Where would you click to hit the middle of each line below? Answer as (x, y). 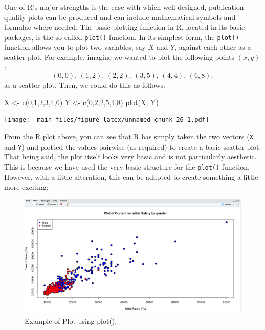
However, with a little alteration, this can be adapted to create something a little (131, 177)
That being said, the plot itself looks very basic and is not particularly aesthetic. (130, 157)
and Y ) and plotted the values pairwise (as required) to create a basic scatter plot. (133, 146)
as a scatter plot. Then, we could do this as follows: (85, 85)
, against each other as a (213, 47)
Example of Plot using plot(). (71, 321)
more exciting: (26, 187)
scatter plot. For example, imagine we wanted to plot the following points (119, 57)
